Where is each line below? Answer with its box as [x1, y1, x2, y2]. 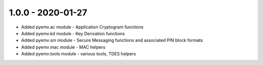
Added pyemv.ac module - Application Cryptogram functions [21, 24, 144, 30]
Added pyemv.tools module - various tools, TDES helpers [21, 51, 136, 57]
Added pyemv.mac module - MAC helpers [21, 44, 106, 50]
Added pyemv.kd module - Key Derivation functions [21, 30, 125, 36]
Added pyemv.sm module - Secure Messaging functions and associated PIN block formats [21, 38, 203, 43]
